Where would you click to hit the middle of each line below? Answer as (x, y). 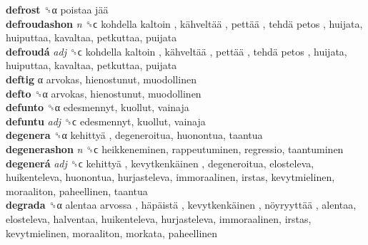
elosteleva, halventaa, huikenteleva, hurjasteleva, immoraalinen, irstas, (159, 218)
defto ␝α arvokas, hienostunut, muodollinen (104, 93)
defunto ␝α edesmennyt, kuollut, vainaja (98, 107)
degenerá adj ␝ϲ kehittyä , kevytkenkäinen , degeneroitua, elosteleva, (160, 163)
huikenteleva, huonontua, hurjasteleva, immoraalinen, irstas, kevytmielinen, (170, 177)
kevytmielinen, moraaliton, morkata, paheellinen (112, 233)
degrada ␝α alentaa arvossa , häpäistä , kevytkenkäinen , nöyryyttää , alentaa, (181, 205)
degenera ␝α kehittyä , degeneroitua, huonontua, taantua (134, 135)
